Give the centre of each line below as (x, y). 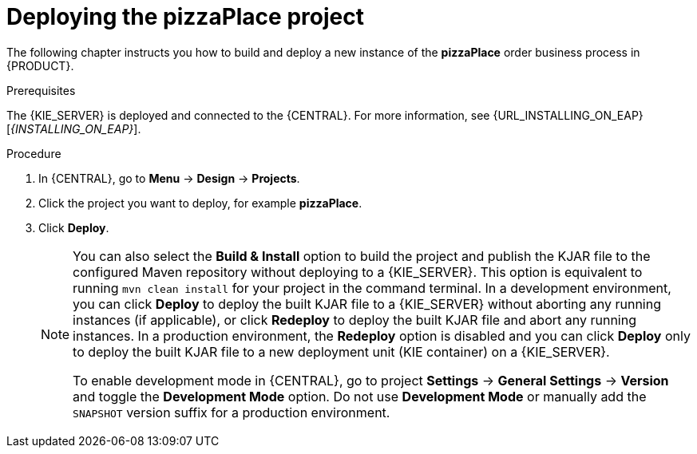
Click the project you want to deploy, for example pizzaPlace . (200, 203)
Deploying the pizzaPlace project (185, 17)
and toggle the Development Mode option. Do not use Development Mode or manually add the (360, 396)
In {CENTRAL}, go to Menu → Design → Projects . (169, 178)
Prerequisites (41, 90)
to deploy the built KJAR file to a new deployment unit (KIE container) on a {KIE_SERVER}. (341, 351)
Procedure (34, 153)
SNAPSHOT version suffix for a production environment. (232, 412)
